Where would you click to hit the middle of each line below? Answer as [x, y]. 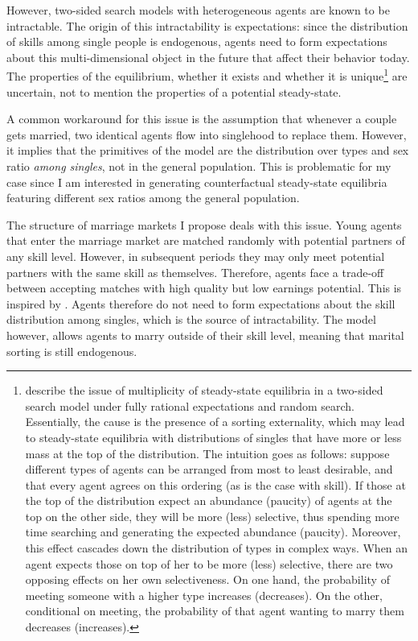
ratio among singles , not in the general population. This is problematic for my [199, 166]
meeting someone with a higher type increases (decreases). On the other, [204, 595]
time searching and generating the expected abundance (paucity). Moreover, [213, 532]
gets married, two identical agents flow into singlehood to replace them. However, [207, 134]
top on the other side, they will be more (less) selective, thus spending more [212, 516]
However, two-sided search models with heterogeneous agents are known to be [198, 10]
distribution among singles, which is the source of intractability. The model [191, 319]
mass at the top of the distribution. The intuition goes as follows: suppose [207, 453]
